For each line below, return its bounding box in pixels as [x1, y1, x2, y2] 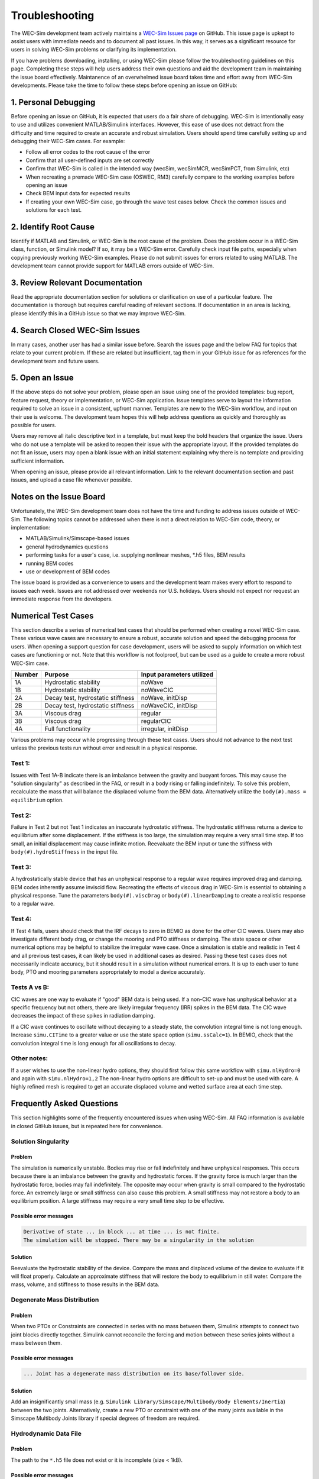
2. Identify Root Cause [11, 222, 95, 232]
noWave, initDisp [141, 694, 188, 702]
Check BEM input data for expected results [25, 190, 131, 197]
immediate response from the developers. [11, 595, 113, 603]
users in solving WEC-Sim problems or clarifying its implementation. [11, 46, 177, 53]
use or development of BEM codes [25, 568, 110, 575]
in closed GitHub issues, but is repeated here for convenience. [11, 1122, 163, 1129]
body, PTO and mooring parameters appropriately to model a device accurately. [11, 968, 205, 976]
